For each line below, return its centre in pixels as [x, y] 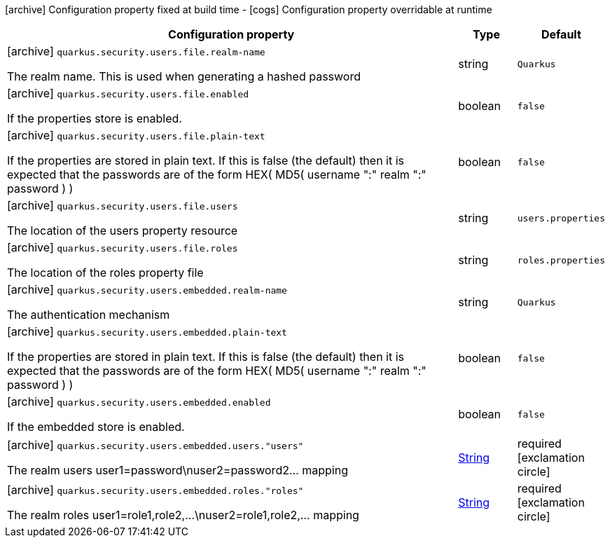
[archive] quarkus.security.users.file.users [123, 205]
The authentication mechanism [89, 315]
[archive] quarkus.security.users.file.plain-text [136, 135]
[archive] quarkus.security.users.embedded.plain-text [147, 331]
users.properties [561, 218]
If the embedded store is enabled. [96, 427]
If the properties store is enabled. [95, 118]
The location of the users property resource [123, 231]
